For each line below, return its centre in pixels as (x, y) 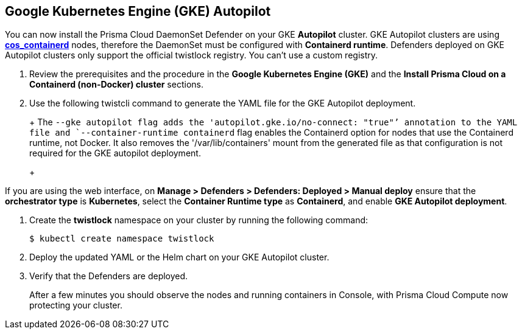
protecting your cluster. (76, 305)
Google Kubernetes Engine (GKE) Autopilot (138, 11)
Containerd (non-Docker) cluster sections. (116, 85)
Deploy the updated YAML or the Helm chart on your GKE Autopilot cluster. (179, 257)
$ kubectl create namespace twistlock (122, 239)
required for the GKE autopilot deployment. (115, 153)
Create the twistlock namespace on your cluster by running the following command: (199, 220)
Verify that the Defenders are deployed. (109, 276)
